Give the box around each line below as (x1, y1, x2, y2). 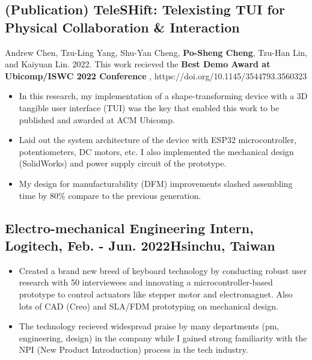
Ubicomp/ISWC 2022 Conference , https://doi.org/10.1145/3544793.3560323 (5, 69, 307, 82)
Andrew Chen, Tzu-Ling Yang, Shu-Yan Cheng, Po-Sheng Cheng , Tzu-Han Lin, (5, 46, 308, 58)
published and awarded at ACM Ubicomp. (19, 113, 175, 126)
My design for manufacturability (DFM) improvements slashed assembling (19, 177, 293, 189)
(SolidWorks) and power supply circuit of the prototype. (19, 157, 227, 169)
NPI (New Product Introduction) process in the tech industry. (19, 343, 248, 356)
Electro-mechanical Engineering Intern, (5, 218, 254, 237)
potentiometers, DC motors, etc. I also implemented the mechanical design (19, 145, 294, 157)
